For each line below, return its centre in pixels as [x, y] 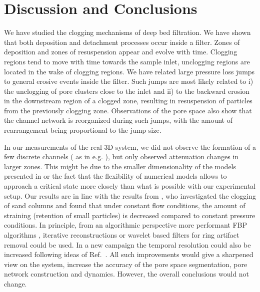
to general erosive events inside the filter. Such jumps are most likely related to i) [129, 81]
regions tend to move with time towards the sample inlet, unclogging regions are [127, 61]
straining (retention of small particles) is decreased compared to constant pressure [130, 215]
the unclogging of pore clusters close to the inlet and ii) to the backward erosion [127, 91]
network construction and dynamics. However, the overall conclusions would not [127, 274]
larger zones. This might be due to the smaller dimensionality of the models [120, 166]
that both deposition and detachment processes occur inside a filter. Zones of [122, 42]
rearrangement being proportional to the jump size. [83, 130]
